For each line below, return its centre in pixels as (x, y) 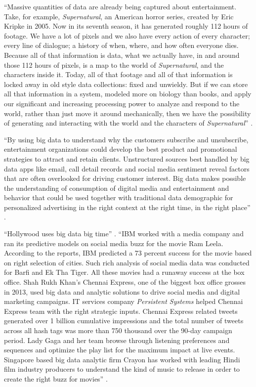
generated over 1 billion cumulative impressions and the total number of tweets (124, 321)
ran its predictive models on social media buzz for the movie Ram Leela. (114, 243)
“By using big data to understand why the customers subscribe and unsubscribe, (126, 139)
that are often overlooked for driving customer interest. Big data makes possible (125, 178)
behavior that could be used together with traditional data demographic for (119, 197)
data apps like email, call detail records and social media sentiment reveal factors (127, 168)
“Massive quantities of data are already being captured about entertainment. (120, 6)
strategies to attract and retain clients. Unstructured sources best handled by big (127, 158)
